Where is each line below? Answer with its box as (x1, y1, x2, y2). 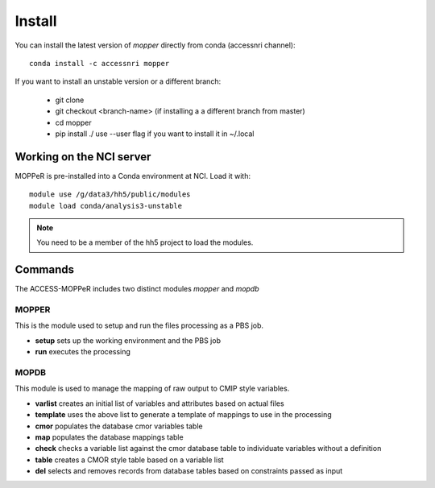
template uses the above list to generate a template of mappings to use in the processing (35, 410, 332, 420)
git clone (55, 95, 85, 105)
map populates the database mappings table (35, 432, 184, 442)
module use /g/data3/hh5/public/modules (29, 190, 191, 199)
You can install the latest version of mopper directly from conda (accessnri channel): (14, 40, 296, 50)
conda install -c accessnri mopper (29, 59, 170, 68)
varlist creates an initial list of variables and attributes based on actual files (35, 399, 285, 408)
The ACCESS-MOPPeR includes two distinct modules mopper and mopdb (14, 284, 259, 294)
